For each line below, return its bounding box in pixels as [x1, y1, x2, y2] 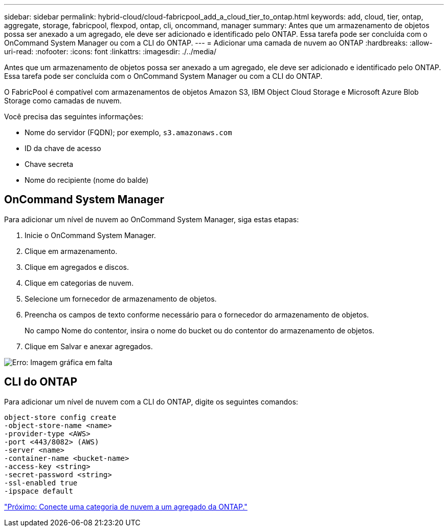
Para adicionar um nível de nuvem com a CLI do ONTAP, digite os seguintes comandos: [4, 397, 298, 406]
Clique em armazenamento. [25, 246, 118, 256]
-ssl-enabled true [4, 478, 78, 487]
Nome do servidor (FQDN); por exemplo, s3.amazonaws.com [25, 128, 232, 137]
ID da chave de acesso [25, 144, 101, 153]
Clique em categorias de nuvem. [25, 278, 134, 287]
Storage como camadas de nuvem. [4, 96, 122, 105]
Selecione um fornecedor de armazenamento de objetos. [25, 294, 217, 303]
